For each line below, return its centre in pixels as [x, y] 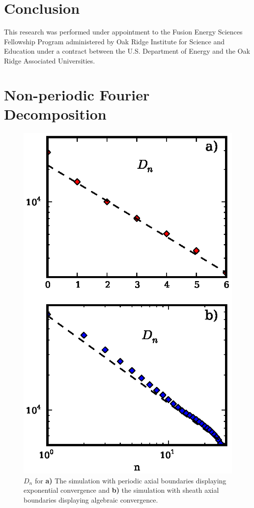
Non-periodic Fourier [77, 94]
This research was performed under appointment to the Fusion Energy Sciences [123, 32]
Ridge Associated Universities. [50, 60]
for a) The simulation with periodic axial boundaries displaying [130, 480]
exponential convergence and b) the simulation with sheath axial [121, 490]
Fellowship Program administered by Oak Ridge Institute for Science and [114, 41]
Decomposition [55, 113]
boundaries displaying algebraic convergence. [91, 499]
